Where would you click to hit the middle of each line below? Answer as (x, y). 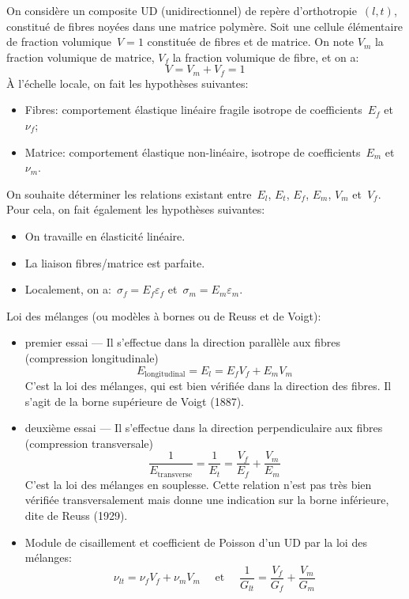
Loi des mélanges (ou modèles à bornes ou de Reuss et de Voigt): (164, 315)
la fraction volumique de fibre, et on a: (266, 57)
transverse (174, 474)
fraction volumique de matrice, (81, 57)
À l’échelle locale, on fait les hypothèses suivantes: (128, 83)
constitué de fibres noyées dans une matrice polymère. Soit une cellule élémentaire (205, 26)
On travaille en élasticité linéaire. (105, 235)
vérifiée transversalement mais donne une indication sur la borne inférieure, (207, 500)
